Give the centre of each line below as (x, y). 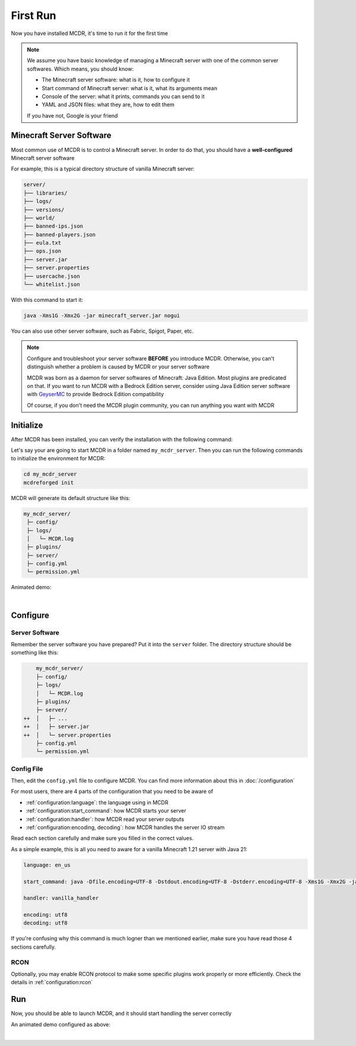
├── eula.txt (42, 243)
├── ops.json (42, 251)
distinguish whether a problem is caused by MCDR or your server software (118, 367)
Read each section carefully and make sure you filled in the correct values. (102, 838)
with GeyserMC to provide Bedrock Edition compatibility (96, 394)
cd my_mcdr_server (50, 474)
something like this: (35, 653)
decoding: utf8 (45, 923)
